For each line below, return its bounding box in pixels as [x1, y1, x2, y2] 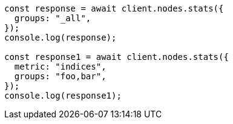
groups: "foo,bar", [14, 71, 107, 81]
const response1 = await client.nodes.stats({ [4, 52, 229, 62]
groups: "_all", [14, 13, 91, 23]
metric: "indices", [14, 62, 107, 71]
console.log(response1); [4, 91, 122, 100]
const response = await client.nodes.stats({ [4, 4, 224, 13]
